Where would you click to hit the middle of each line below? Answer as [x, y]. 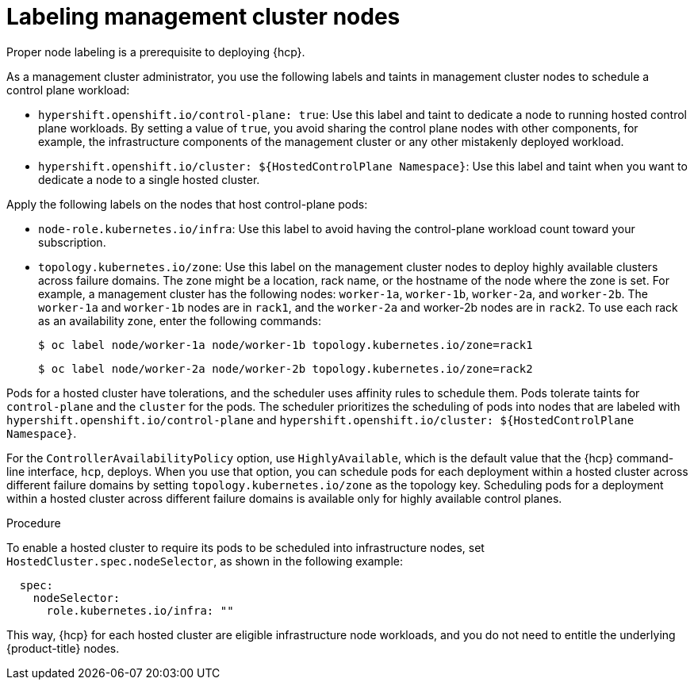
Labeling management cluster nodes [203, 17]
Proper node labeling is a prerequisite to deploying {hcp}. [156, 52]
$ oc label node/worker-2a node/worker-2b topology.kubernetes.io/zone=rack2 [286, 368]
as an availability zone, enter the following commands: [180, 320]
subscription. [72, 242]
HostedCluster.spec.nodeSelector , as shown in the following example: [205, 561]
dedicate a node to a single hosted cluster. [149, 179]
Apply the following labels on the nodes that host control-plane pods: [187, 204]
